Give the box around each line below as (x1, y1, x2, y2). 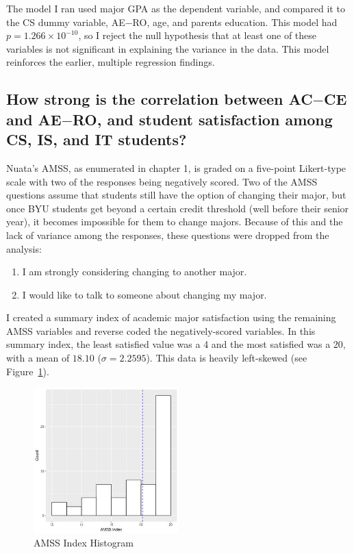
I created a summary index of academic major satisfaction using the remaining (6, 310, 336, 325)
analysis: (6, 241, 42, 255)
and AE (6, 108, 62, 129)
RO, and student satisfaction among (73, 108, 333, 129)
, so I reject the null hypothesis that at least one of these (78, 28, 317, 42)
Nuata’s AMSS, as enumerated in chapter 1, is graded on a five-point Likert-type (6, 160, 346, 175)
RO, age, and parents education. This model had (132, 14, 338, 29)
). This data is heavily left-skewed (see (146, 351, 307, 365)
